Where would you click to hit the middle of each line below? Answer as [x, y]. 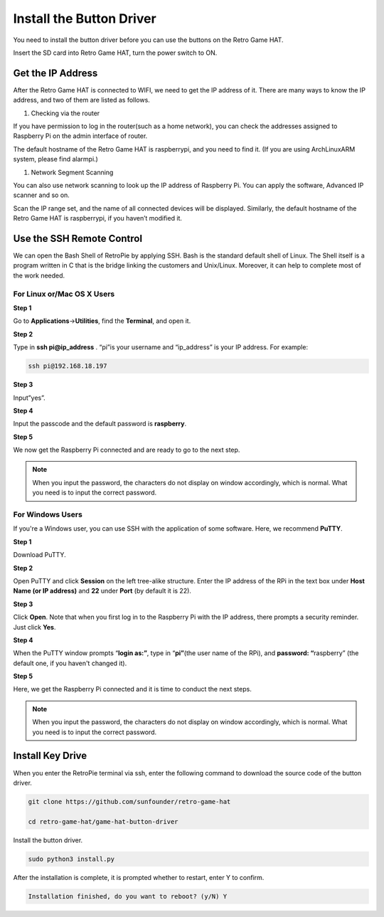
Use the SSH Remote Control [78, 238]
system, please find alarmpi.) [56, 159]
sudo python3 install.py [71, 859]
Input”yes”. [29, 398]
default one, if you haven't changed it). [70, 663]
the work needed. [39, 275]
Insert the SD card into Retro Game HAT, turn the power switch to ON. [115, 53]
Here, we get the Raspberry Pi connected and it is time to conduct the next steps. [132, 689]
